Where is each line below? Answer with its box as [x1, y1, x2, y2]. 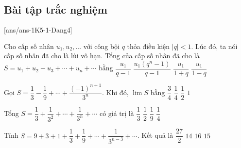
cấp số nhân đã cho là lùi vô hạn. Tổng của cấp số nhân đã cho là [4, 50, 200, 61]
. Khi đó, [102, 87, 129, 98]
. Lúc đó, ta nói [191, 41, 238, 51]
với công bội [83, 41, 120, 51]
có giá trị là [99, 108, 134, 118]
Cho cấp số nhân [4, 41, 54, 51]
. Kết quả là [137, 130, 173, 140]
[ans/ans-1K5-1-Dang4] [4, 25, 72, 35]
